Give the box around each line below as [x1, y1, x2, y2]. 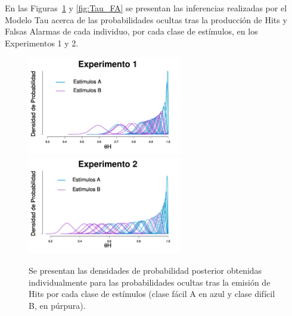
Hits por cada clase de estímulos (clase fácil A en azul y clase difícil [29, 287, 275, 300]
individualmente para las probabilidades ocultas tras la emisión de [29, 276, 271, 288]
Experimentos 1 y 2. [5, 36, 79, 49]
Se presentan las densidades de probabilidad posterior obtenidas [29, 264, 262, 276]
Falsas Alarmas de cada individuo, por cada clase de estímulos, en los [5, 25, 258, 37]
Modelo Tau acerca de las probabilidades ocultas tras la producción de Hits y [5, 13, 287, 26]
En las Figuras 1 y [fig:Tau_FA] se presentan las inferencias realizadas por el [5, 2, 287, 14]
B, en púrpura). [29, 299, 86, 311]
